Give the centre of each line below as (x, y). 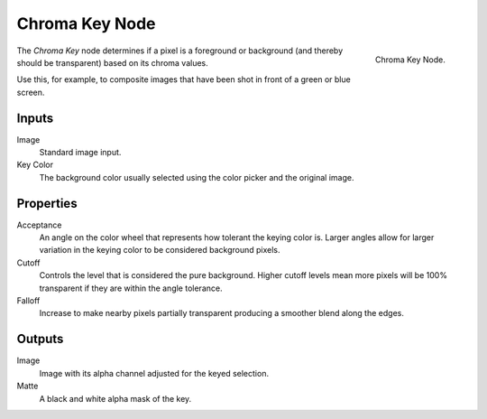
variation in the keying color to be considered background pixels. (160, 250)
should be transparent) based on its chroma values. (113, 62)
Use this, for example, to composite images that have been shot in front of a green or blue (184, 79)
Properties (47, 203)
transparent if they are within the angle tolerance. (131, 288)
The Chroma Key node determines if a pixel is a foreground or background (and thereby (179, 51)
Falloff (28, 301)
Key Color (35, 165)
